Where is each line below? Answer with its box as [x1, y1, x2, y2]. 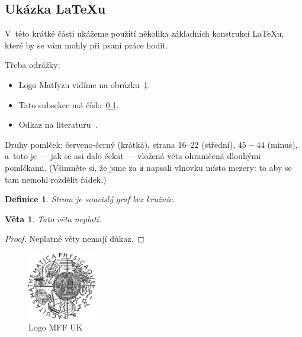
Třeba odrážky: [5, 59, 60, 71]
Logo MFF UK [28, 321, 83, 333]
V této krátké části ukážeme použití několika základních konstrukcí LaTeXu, [5, 27, 284, 40]
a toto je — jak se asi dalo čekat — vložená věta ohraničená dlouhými [5, 150, 261, 162]
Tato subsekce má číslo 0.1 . [18, 98, 119, 111]
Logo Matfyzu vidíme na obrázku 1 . [18, 78, 150, 90]
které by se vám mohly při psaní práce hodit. [5, 38, 168, 51]
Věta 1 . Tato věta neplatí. [5, 212, 102, 225]
